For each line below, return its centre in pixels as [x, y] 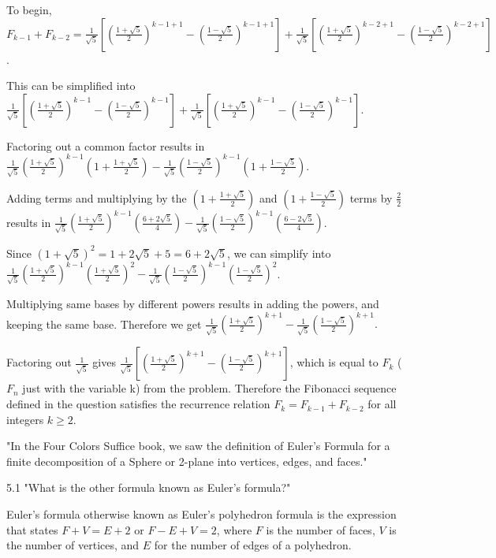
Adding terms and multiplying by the [97, 197]
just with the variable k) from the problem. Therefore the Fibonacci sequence [209, 388]
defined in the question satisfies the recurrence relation [138, 404]
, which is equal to [334, 362]
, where [234, 529]
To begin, [29, 9]
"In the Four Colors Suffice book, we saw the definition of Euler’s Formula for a [198, 446]
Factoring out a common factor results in [106, 145]
